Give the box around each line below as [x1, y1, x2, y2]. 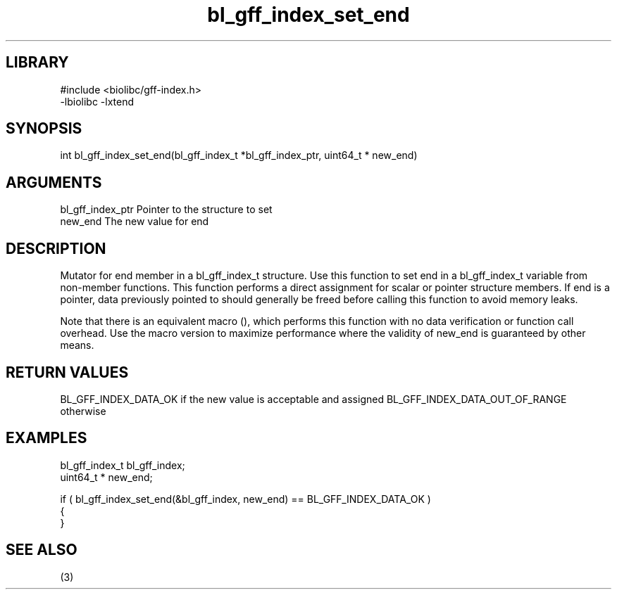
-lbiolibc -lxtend [60, 95, 135, 108]
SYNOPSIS [6, 120, 82, 138]
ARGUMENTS [6, 173, 102, 191]
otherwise [60, 404, 106, 417]
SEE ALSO [6, 541, 77, 559]
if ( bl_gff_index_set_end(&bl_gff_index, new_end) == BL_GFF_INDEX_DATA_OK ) [60, 492, 431, 505]
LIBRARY [6, 53, 69, 72]
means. [60, 339, 94, 352]
